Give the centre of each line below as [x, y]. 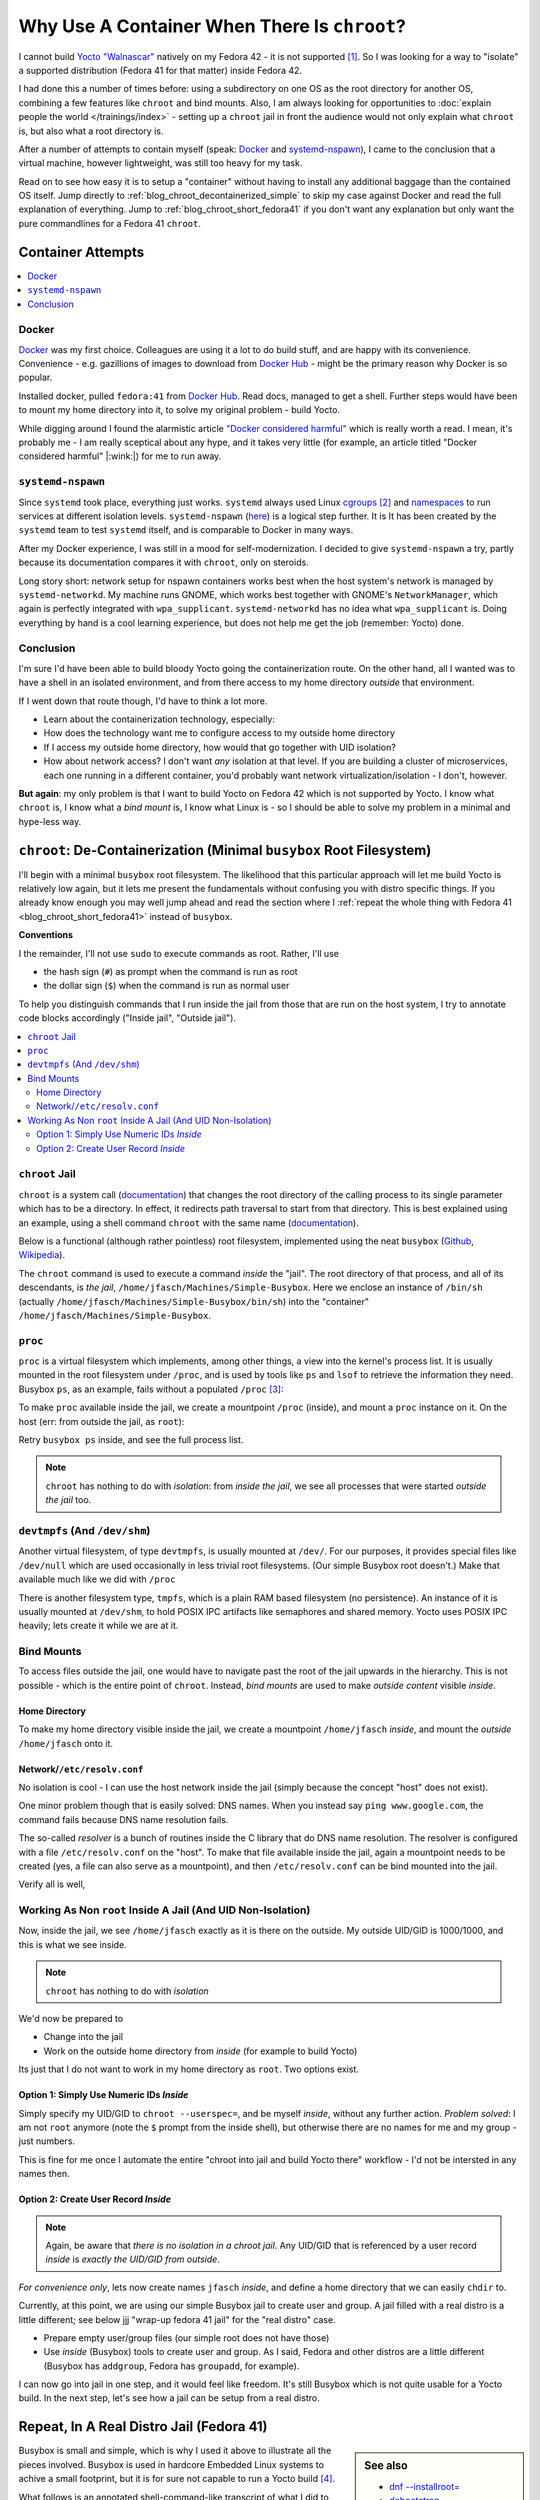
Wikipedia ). [41, 1255]
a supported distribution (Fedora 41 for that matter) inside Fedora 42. [160, 70]
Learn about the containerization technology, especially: [159, 719]
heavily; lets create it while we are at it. [98, 1626]
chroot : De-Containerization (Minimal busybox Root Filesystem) [225, 850]
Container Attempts [81, 251]
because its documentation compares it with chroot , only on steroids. [163, 562]
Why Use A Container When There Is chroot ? [212, 26]
